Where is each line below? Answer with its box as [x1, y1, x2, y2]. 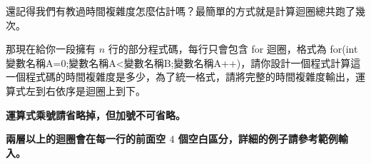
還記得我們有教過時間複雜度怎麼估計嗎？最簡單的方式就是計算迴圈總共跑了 [6, 4, 355, 18]
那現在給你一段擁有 [6, 41, 96, 56]
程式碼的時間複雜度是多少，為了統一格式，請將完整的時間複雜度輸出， [25, 69, 355, 84]
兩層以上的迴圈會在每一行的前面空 [6, 131, 166, 146]
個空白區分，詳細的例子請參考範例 [178, 131, 338, 146]
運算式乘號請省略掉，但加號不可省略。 [6, 107, 185, 122]
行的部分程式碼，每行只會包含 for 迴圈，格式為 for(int [108, 41, 358, 56]
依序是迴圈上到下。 [55, 83, 146, 98]
